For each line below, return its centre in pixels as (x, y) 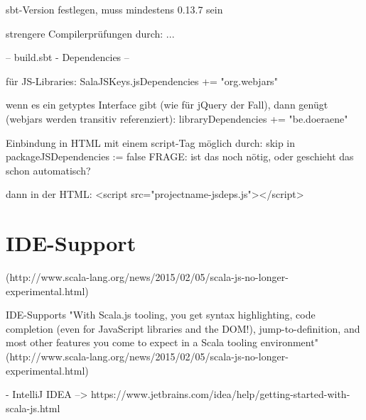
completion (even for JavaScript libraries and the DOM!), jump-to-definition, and (183, 328)
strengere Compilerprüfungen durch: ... (90, 33)
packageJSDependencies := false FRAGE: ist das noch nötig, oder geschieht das (180, 156)
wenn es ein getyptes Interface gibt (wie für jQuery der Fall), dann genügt (167, 105)
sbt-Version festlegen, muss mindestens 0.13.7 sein (114, 9)
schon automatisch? (48, 170)
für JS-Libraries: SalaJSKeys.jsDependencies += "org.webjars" (142, 81)
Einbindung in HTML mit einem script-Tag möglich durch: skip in (151, 142)
